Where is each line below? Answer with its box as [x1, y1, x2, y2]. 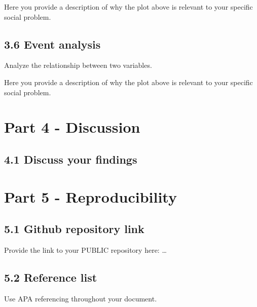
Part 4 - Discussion [4, 117, 140, 137]
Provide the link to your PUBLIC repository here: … [4, 244, 167, 255]
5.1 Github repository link [4, 221, 144, 237]
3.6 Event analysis [4, 36, 101, 52]
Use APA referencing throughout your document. [4, 293, 157, 303]
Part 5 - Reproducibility [4, 186, 177, 207]
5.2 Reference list [4, 269, 97, 285]
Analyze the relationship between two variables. [4, 60, 152, 70]
